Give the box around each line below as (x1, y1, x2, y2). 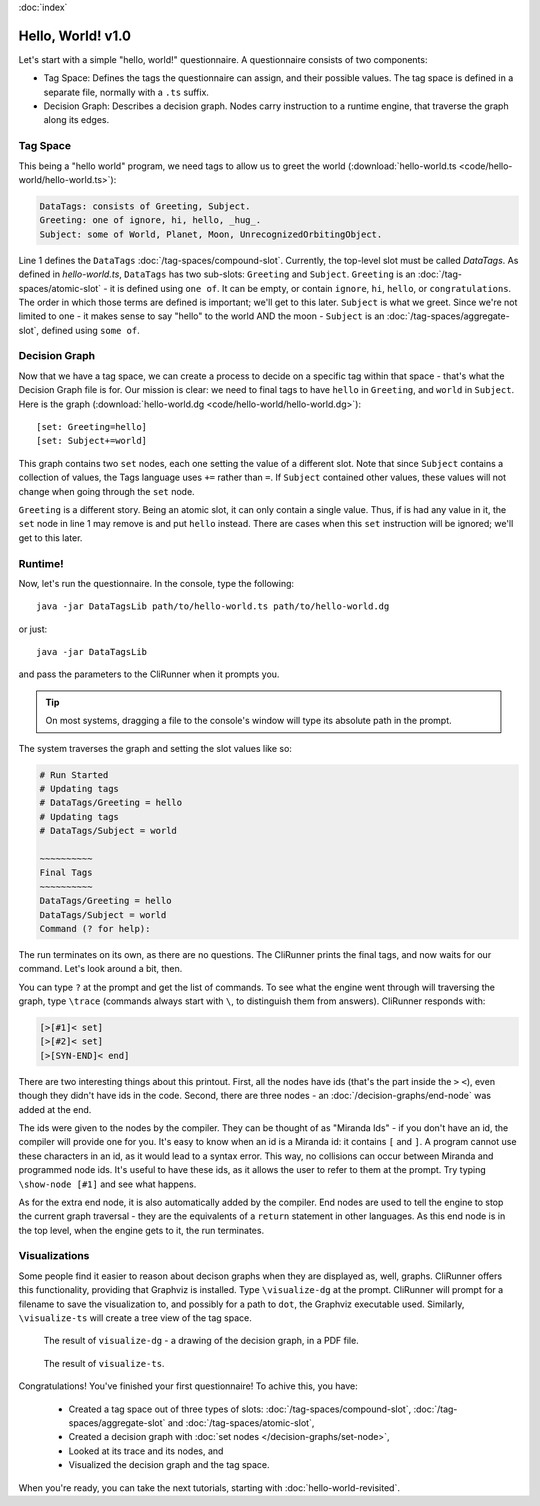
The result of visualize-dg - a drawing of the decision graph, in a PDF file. (43, 1335, 359, 1347)
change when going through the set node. (18, 485, 195, 497)
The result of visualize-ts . (43, 1357, 165, 1369)
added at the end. (18, 1103, 92, 1115)
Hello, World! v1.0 (18, 27, 132, 44)
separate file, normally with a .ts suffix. (43, 86, 210, 98)
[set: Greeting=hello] (36, 421, 148, 433)
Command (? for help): (39, 923, 151, 934)
